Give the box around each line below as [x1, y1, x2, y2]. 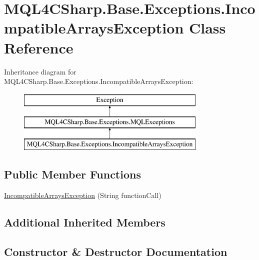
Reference [4, 37, 73, 57]
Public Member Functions [4, 166, 141, 182]
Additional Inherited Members [4, 214, 165, 229]
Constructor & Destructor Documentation [4, 243, 227, 259]
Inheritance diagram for [4, 66, 76, 76]
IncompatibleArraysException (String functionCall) [4, 189, 161, 200]
